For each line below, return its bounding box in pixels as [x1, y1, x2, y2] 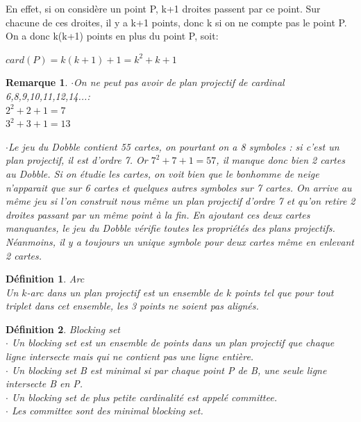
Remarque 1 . [6, 75, 68, 90]
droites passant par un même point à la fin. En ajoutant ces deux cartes [6, 207, 310, 221]
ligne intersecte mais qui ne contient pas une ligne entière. [6, 349, 254, 364]
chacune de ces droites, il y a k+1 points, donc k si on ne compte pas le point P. [6, 15, 347, 29]
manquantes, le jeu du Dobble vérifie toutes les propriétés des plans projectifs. [6, 221, 335, 235]
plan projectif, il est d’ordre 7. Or [6, 153, 148, 167]
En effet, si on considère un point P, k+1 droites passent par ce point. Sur [6, 1, 321, 15]
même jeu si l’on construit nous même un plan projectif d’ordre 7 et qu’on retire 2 [6, 194, 355, 208]
